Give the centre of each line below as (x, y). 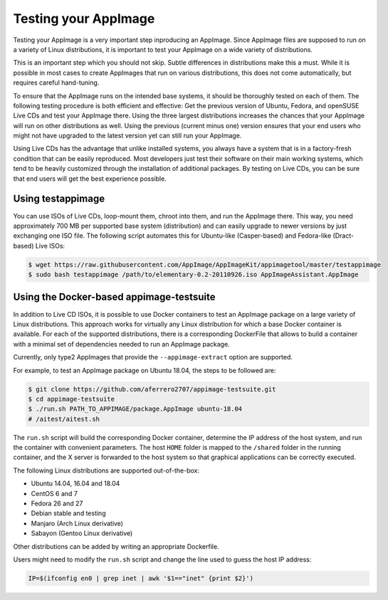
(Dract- (344, 236)
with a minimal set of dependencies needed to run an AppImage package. (122, 344)
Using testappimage (59, 199)
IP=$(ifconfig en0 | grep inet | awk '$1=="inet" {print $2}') (141, 578)
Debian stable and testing (68, 513)
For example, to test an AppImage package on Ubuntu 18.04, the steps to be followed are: (145, 370)
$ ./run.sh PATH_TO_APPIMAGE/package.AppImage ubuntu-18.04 (135, 409)
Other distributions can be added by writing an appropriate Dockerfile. (116, 546)
